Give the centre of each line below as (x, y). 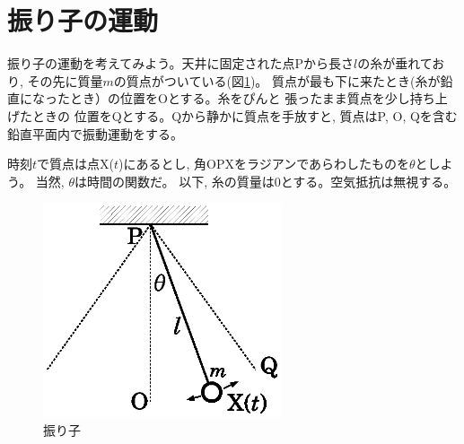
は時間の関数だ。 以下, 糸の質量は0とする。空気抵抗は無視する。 (265, 181)
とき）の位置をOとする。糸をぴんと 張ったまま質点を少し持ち (252, 98)
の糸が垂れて (395, 63)
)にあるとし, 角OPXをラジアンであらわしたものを (264, 164)
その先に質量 (65, 80)
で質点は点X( (76, 164)
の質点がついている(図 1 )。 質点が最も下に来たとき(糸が (277, 80)
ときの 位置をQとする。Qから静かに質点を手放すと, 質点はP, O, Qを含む (245, 115)
